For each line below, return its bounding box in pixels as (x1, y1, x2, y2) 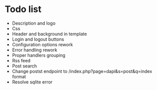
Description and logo (12, 20, 56, 26)
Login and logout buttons (12, 36, 64, 42)
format (12, 73, 26, 79)
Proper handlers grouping (12, 52, 66, 58)
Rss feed (12, 57, 31, 63)
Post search (12, 63, 37, 69)
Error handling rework (12, 47, 57, 53)
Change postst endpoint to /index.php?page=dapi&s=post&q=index (12, 68, 152, 74)
